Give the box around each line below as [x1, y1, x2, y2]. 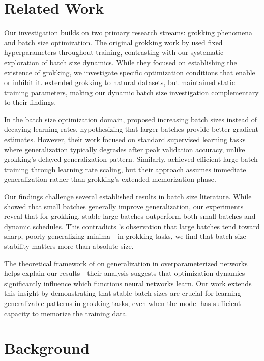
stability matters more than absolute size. [4, 241, 134, 251]
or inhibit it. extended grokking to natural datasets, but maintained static [4, 77, 235, 88]
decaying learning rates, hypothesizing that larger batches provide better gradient [4, 124, 258, 134]
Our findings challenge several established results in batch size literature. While [4, 191, 252, 202]
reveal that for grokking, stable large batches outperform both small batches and [4, 211, 256, 221]
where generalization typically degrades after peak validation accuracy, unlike [4, 144, 245, 154]
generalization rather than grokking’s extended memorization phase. [4, 174, 216, 184]
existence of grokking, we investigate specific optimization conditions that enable [4, 67, 255, 77]
